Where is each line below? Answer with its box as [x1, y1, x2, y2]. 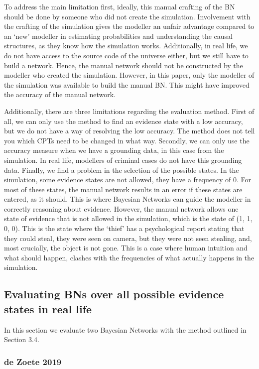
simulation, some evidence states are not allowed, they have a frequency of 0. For [4, 174, 252, 185]
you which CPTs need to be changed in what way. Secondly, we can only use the [4, 135, 250, 145]
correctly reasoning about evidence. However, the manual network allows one [4, 203, 239, 214]
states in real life [4, 301, 92, 316]
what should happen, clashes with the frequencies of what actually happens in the [4, 252, 255, 262]
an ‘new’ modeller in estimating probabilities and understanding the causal [4, 30, 233, 41]
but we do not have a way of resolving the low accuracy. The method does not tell [4, 125, 255, 136]
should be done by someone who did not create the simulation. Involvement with [4, 11, 251, 21]
